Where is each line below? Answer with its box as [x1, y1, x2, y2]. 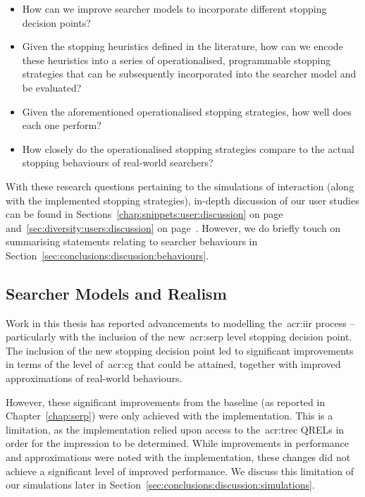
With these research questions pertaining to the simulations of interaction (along [6, 178, 354, 193]
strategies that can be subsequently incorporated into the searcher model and [22, 66, 357, 81]
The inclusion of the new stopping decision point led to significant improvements [6, 343, 354, 357]
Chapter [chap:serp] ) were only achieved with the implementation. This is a [6, 408, 333, 423]
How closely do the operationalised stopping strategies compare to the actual [22, 141, 354, 156]
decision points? [22, 15, 91, 30]
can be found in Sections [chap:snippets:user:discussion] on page [6, 207, 283, 221]
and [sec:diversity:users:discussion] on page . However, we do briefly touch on [6, 220, 341, 235]
